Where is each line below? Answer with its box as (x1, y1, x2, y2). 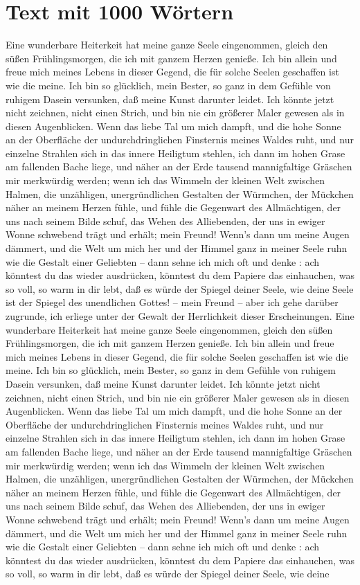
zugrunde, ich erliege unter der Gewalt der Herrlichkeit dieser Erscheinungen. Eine (6, 309, 354, 323)
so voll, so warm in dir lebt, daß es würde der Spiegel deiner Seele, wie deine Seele (6, 281, 354, 296)
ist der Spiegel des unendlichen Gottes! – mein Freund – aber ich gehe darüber (6, 295, 339, 309)
